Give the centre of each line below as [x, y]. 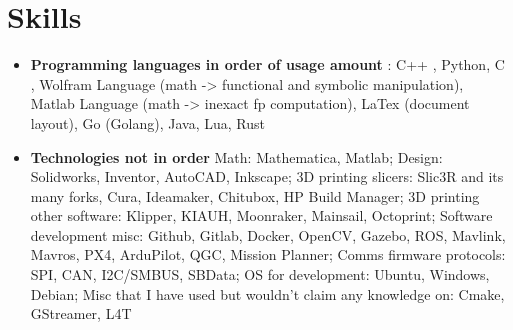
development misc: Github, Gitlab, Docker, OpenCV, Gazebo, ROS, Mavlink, [268, 234]
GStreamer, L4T [81, 313]
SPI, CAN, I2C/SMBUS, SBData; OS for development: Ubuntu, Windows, [260, 274]
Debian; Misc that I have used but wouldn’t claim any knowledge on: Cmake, [267, 293]
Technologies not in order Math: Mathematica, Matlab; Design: [236, 156]
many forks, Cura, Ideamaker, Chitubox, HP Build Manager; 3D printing [255, 195]
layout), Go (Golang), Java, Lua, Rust [148, 122]
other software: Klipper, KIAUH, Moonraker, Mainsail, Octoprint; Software [261, 215]
